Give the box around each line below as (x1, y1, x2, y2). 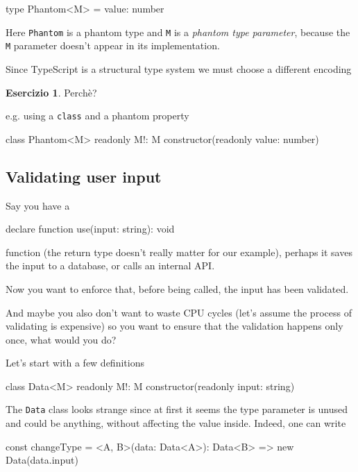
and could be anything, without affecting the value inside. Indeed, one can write (6, 416, 346, 430)
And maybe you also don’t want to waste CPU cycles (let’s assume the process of (6, 305, 352, 319)
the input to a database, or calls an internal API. (6, 258, 215, 273)
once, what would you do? (6, 332, 117, 346)
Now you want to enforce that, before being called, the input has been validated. (6, 281, 349, 296)
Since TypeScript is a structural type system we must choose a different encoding (6, 61, 352, 76)
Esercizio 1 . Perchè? (6, 85, 97, 99)
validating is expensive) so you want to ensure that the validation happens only (6, 319, 343, 333)
